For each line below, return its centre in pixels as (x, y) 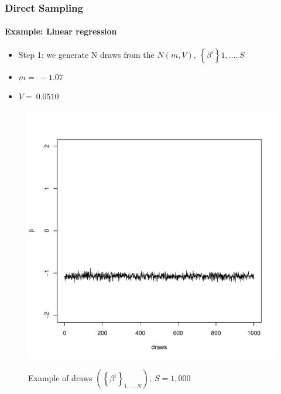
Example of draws (60, 378)
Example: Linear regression (61, 31)
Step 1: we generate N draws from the (86, 54)
